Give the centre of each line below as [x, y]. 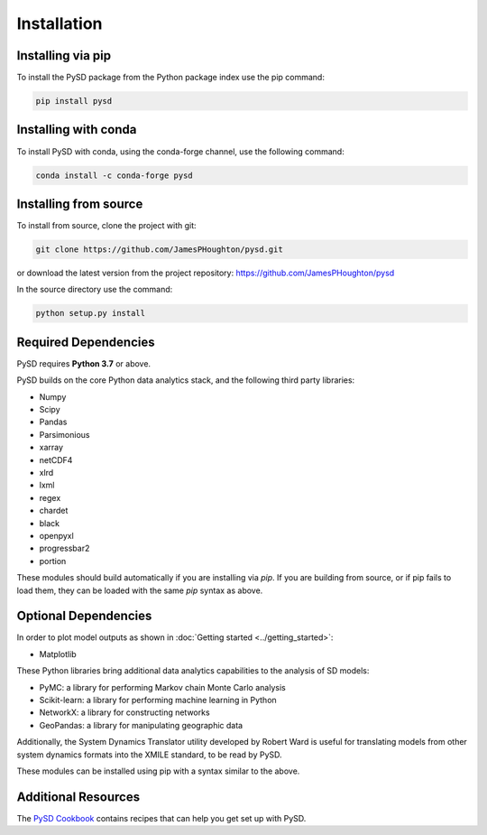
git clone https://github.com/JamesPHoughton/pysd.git [159, 250]
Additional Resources [78, 797]
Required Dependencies [86, 342]
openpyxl [56, 535]
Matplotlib [58, 654]
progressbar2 [64, 548]
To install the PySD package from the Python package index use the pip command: [170, 78]
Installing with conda [77, 130]
